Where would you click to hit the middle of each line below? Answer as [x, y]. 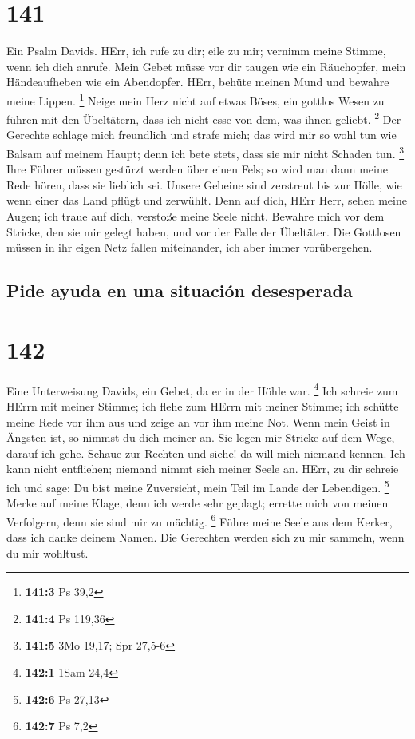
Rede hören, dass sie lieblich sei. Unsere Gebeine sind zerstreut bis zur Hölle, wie [204, 184]
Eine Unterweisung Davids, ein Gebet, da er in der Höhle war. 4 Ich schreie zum [202, 389]
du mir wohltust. [47, 552]
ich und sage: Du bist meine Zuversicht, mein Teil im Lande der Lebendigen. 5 [198, 486]
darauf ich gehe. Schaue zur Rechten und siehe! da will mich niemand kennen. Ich [206, 453]
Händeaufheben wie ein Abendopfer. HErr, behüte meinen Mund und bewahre [198, 82]
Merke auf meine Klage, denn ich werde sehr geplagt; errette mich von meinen [198, 503]
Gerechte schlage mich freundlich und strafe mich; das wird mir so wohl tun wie [202, 135]
